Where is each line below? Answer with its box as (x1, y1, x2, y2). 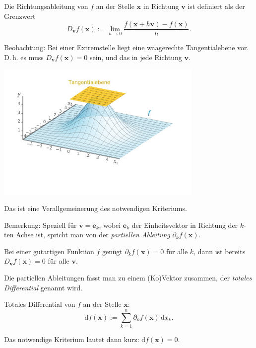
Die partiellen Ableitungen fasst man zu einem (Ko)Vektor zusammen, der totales (4, 272, 252, 282)
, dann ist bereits (193, 246, 246, 256)
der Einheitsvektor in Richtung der (131, 219, 238, 230)
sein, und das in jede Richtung (89, 52, 182, 62)
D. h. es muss (4, 52, 44, 62)
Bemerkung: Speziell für (4, 219, 77, 230)
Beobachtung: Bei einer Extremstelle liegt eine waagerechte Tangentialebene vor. (4, 42, 249, 53)
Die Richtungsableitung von (4, 1, 88, 11)
